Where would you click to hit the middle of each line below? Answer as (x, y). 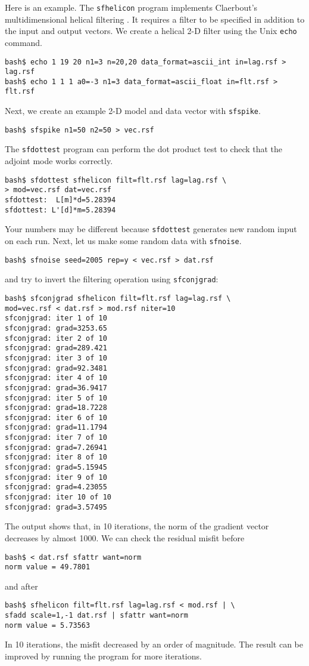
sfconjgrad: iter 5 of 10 (56, 398)
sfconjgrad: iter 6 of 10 (56, 417)
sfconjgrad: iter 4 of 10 (56, 378)
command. (24, 42)
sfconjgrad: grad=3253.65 (56, 328)
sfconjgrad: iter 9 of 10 (56, 477)
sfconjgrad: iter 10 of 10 (58, 497)
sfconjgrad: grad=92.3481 (56, 368)
